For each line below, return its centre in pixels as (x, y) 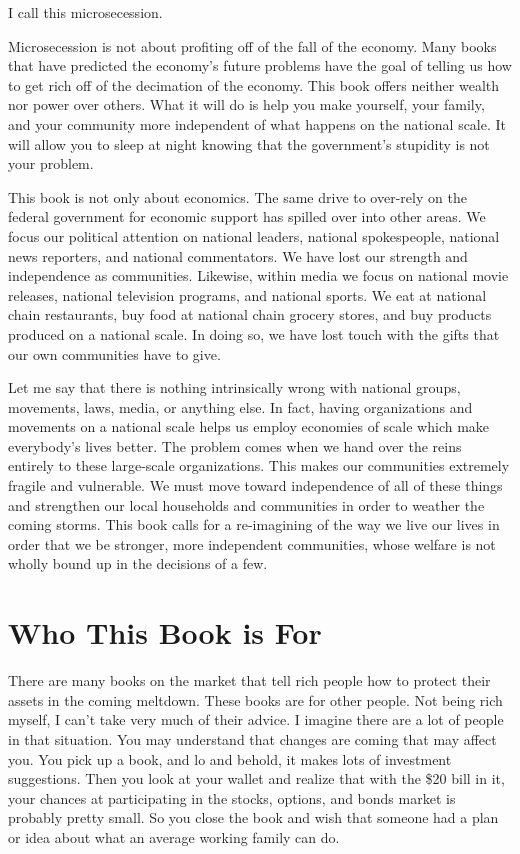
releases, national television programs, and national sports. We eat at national (247, 294)
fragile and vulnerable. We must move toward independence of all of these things (255, 485)
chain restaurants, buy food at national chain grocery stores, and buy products (250, 314)
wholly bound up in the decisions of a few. (138, 563)
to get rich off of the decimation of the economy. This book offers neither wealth (254, 84)
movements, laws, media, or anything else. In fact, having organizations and (240, 406)
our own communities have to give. (114, 353)
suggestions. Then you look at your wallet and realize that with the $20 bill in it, (256, 778)
